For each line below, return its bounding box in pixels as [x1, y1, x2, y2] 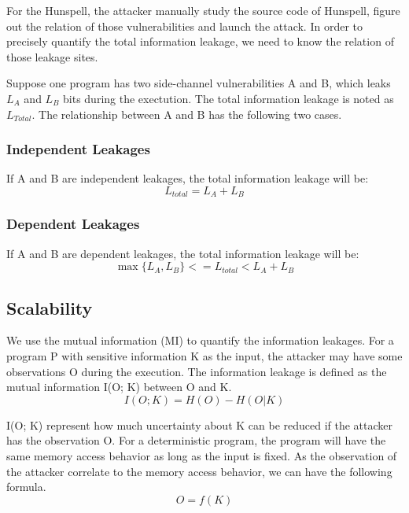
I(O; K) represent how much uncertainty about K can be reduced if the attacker [6, 416, 393, 433]
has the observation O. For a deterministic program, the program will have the [6, 432, 386, 448]
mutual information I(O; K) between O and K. [6, 378, 232, 395]
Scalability [6, 295, 93, 319]
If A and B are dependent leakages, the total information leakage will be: [6, 245, 359, 261]
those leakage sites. [6, 48, 98, 65]
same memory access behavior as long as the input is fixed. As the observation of [6, 448, 397, 463]
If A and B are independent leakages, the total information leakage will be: [6, 170, 369, 186]
